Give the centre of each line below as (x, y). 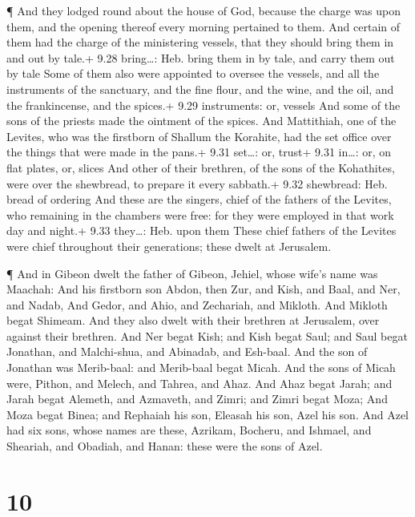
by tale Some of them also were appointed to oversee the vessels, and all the (193, 73)
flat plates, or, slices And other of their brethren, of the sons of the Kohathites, (201, 167)
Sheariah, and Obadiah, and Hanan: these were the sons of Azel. (165, 446)
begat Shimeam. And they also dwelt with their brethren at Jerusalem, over (193, 320)
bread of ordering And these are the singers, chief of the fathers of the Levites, (199, 199)
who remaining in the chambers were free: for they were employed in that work (200, 214)
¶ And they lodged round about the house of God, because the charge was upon (203, 10)
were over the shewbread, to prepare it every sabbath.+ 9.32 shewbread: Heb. (197, 183)
